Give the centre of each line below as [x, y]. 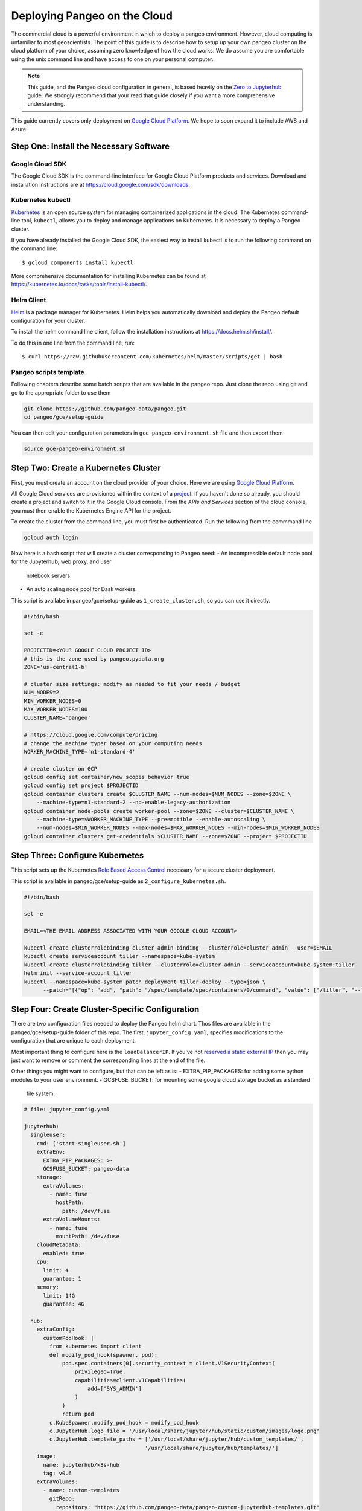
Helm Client [29, 300]
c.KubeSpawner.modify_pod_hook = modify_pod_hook [124, 1422]
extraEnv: [51, 1152]
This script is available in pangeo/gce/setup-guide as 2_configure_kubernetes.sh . [119, 881]
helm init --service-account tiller [78, 973]
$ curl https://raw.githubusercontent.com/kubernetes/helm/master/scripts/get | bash [152, 357]
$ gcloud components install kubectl [78, 262]
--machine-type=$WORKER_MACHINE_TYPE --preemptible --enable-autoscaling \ [151, 820]
